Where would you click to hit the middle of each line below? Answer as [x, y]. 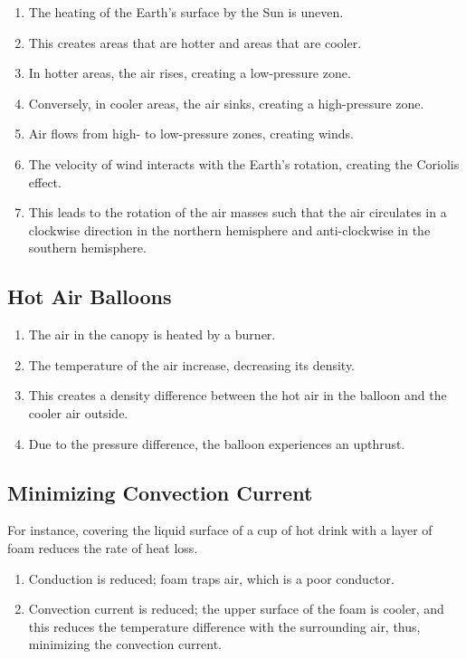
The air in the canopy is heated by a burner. [152, 334]
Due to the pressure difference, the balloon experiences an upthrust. [217, 443]
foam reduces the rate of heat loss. [103, 547]
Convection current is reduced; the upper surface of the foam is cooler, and [236, 609]
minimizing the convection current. [125, 644]
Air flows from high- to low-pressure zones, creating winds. [191, 134]
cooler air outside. [78, 412]
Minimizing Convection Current [160, 492]
